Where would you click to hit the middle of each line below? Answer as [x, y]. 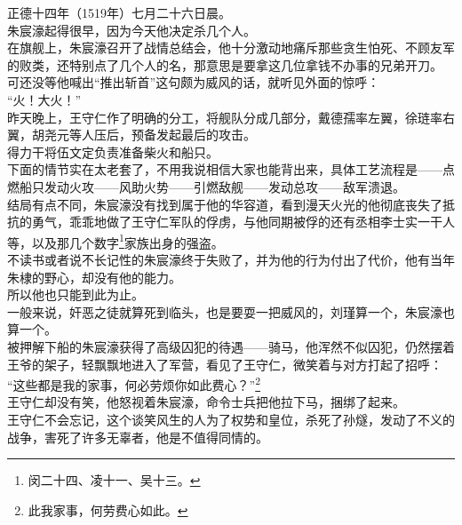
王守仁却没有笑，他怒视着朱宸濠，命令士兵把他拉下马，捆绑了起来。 [206, 402]
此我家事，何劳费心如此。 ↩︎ [108, 509]
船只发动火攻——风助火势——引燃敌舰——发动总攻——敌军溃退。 [212, 186]
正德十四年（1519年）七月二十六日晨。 [119, 12]
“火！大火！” [44, 99]
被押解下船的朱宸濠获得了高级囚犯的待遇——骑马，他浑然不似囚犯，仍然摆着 [231, 346]
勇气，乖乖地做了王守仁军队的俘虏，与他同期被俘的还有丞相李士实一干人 [243, 222]
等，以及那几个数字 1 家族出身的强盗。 [115, 241]
